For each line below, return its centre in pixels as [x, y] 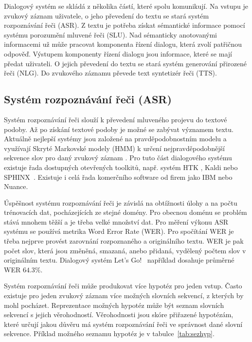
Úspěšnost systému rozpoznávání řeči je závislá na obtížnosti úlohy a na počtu [121, 202]
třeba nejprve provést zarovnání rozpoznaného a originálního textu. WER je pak [124, 241]
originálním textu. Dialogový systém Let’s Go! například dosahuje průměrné [119, 260]
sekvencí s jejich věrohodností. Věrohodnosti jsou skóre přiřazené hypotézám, [119, 314]
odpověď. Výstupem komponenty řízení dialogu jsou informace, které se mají [118, 53]
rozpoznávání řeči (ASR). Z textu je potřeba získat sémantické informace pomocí [125, 25]
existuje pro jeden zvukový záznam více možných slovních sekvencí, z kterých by [124, 295]
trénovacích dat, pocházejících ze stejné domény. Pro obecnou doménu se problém [126, 212]
